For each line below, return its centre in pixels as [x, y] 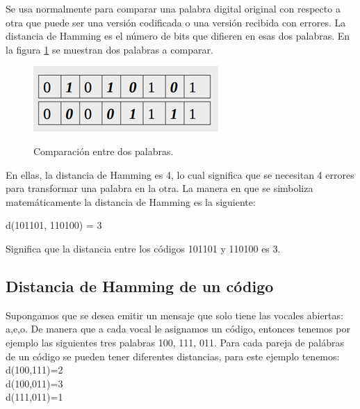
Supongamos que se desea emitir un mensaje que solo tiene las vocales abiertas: [174, 315]
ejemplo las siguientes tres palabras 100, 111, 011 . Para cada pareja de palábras [175, 342]
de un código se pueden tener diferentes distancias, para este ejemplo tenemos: [173, 356]
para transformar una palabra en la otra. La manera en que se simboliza [159, 188]
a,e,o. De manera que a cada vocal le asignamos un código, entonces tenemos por [178, 329]
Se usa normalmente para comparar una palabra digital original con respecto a [173, 8]
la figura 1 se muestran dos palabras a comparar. [109, 49]
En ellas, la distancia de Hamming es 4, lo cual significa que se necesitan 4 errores [180, 174]
